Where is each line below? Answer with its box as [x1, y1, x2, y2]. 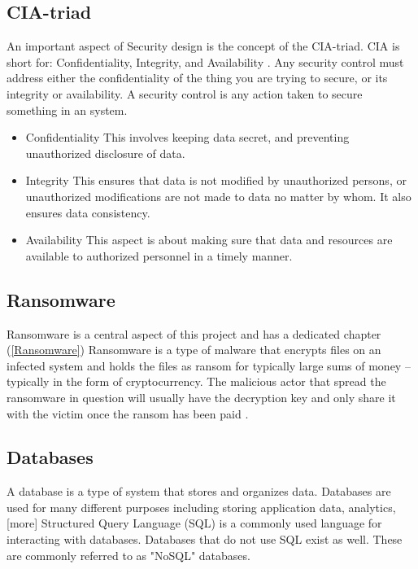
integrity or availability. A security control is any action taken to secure [7, 85, 363, 102]
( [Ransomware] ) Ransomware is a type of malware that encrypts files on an [7, 341, 381, 358]
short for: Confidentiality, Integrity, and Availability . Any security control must [7, 53, 404, 70]
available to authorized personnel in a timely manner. [25, 247, 293, 264]
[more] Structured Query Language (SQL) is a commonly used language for [7, 514, 382, 532]
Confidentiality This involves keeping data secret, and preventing [25, 129, 350, 146]
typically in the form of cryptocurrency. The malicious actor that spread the [7, 373, 386, 390]
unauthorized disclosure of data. [25, 144, 185, 161]
